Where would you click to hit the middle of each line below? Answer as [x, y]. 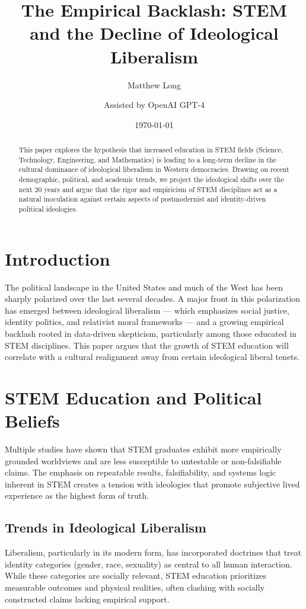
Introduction [58, 258]
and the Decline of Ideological [154, 33]
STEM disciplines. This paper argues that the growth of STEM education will [147, 345]
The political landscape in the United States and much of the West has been [144, 287]
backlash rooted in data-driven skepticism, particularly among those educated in [151, 333]
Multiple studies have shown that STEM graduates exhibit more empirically [143, 449]
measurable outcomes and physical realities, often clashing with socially [135, 587]
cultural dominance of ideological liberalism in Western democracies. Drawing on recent [154, 169]
